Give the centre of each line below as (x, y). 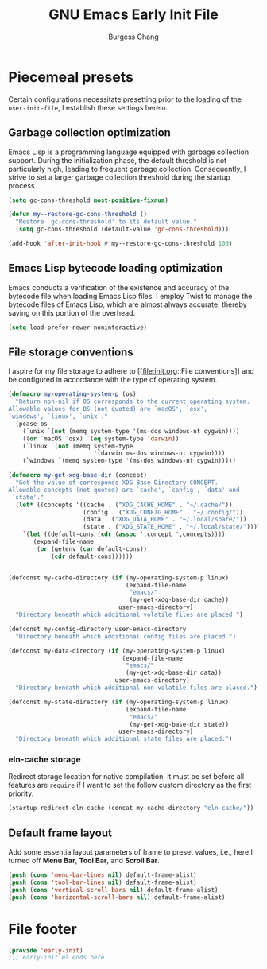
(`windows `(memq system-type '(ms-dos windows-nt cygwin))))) (130, 461)
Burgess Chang (133, 37)
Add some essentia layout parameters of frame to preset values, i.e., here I (130, 852)
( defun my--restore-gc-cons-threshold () (78, 215)
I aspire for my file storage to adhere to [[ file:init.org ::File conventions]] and (131, 371)
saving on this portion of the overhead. (72, 312)
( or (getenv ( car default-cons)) (92, 549)
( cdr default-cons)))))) (92, 556)
